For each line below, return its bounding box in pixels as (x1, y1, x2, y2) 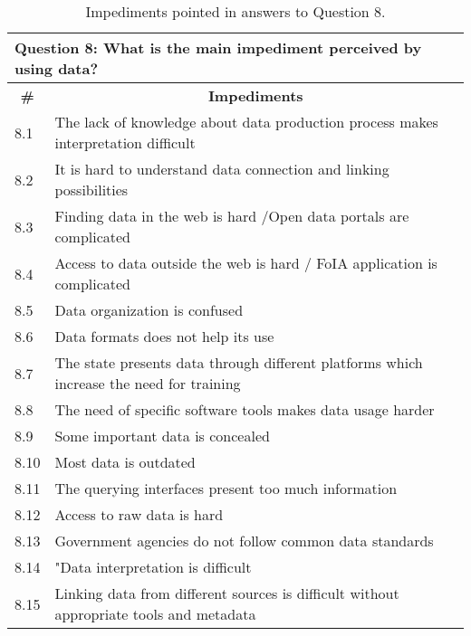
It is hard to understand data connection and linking (54, 158, 389, 179)
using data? (14, 58, 99, 79)
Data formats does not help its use (54, 326, 274, 346)
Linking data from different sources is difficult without (54, 583, 399, 603)
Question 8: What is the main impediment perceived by (14, 37, 422, 58)
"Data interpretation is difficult (54, 556, 252, 577)
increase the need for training (54, 373, 241, 394)
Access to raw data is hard (54, 504, 224, 525)
